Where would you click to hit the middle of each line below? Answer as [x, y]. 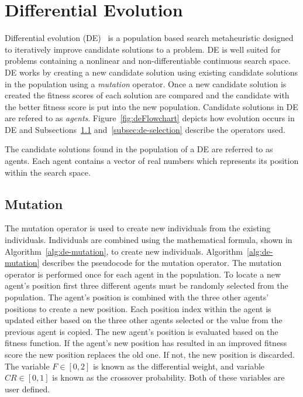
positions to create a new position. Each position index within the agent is [138, 308]
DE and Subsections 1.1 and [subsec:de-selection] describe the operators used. [145, 129]
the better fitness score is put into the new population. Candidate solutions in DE [151, 106]
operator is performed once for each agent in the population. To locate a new [143, 274]
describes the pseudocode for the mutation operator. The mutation [162, 263]
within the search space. [48, 172]
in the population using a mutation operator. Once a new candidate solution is [146, 83]
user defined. [27, 389]
